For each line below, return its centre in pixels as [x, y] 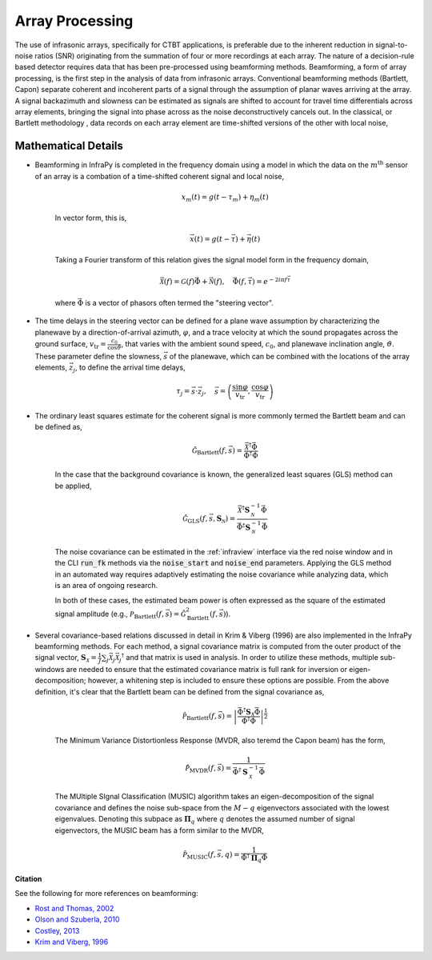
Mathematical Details [69, 146]
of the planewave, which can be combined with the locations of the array [290, 356]
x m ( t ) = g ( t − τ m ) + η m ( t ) [225, 198]
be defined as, [59, 427]
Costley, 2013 [57, 930]
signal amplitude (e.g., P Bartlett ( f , [109, 614]
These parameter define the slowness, [98, 356]
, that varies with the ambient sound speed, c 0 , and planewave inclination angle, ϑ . [258, 344]
